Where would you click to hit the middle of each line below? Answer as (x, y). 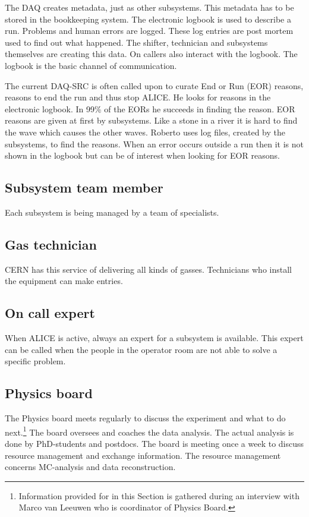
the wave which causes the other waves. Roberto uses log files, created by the (145, 132)
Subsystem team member (84, 187)
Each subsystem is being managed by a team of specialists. (112, 212)
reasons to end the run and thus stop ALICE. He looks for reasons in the (138, 97)
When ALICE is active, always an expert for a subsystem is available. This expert (154, 338)
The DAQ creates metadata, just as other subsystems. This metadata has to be (149, 7)
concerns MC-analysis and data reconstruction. (90, 467)
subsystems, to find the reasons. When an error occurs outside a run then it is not (154, 144)
